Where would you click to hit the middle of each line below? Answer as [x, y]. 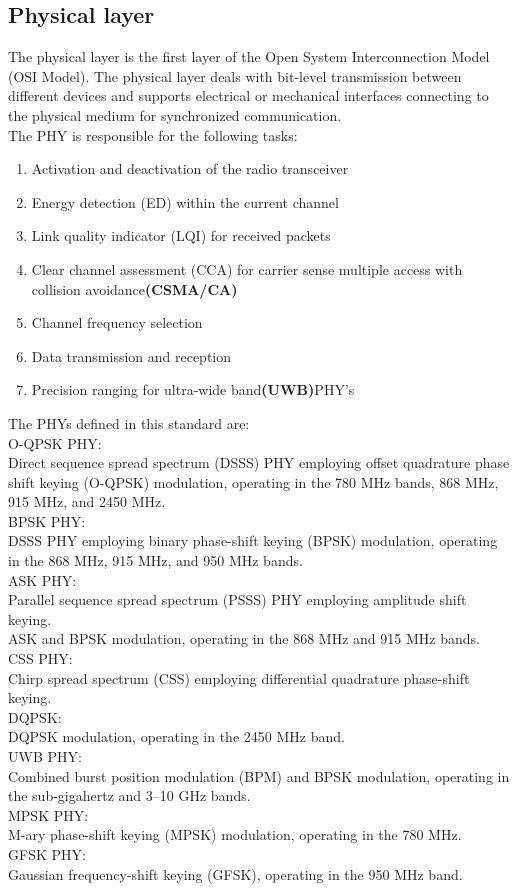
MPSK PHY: [48, 814]
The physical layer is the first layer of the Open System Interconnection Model [249, 56]
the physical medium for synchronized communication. [175, 114]
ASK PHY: [42, 579]
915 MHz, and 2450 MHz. [87, 501]
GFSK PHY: [47, 853]
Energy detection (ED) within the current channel [185, 201]
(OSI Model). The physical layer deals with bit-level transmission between [235, 75]
